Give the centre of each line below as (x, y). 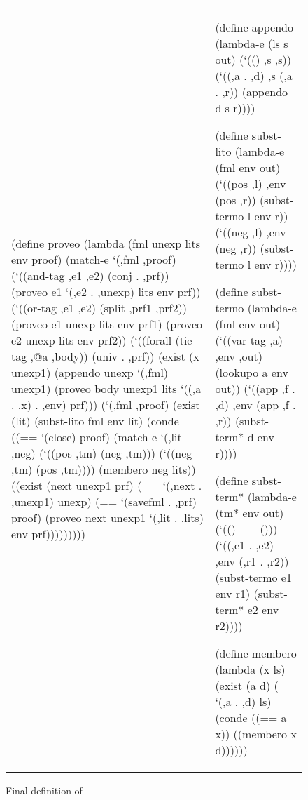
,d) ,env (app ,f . (255, 405)
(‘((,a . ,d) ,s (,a (254, 75)
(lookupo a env (252, 372)
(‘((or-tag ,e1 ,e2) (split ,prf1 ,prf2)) (99, 308)
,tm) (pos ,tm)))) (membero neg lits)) (104, 469)
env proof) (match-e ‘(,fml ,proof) (94, 259)
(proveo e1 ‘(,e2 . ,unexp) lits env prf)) (106, 292)
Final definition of (44, 790)
